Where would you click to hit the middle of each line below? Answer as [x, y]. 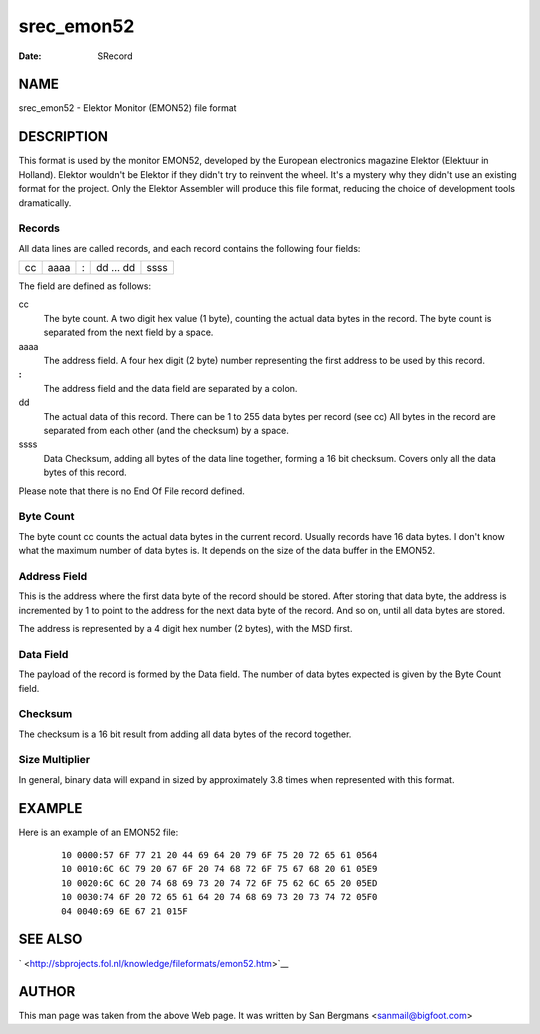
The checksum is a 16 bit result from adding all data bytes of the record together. [185, 734]
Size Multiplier [54, 760]
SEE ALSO [50, 939]
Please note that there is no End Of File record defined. [131, 491]
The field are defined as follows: [85, 286]
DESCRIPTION [63, 136]
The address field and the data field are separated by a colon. [170, 388]
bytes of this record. [85, 472]
